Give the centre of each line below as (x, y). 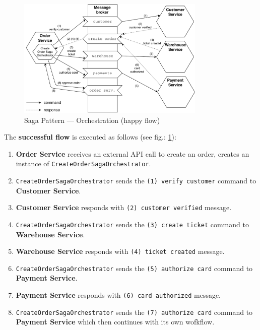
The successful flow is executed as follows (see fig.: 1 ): (90, 137)
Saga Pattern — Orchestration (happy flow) (92, 120)
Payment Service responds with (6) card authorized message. (118, 295)
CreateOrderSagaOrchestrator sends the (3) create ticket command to (132, 224)
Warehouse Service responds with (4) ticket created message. (120, 251)
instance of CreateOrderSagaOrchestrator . (83, 163)
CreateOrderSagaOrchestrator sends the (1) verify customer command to (136, 180)
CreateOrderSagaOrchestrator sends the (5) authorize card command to (134, 268)
